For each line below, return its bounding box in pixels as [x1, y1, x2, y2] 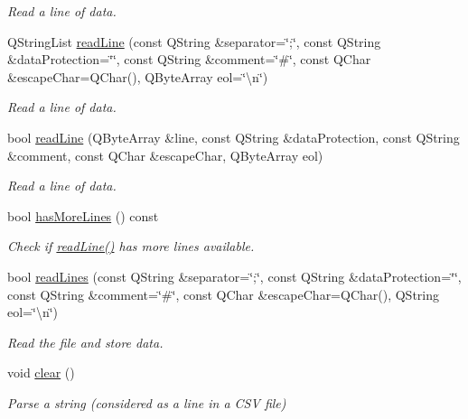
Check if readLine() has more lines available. [7, 237, 255, 256]
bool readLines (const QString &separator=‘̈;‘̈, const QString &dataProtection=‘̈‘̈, [7, 266, 462, 285]
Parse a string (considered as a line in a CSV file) [7, 393, 286, 412]
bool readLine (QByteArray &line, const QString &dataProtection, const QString [7, 127, 460, 146]
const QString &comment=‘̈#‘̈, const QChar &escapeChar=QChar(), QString [7, 284, 440, 303]
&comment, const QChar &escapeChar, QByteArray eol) [7, 145, 323, 164]
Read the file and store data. [7, 332, 164, 351]
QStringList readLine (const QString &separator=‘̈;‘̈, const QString [7, 32, 381, 51]
